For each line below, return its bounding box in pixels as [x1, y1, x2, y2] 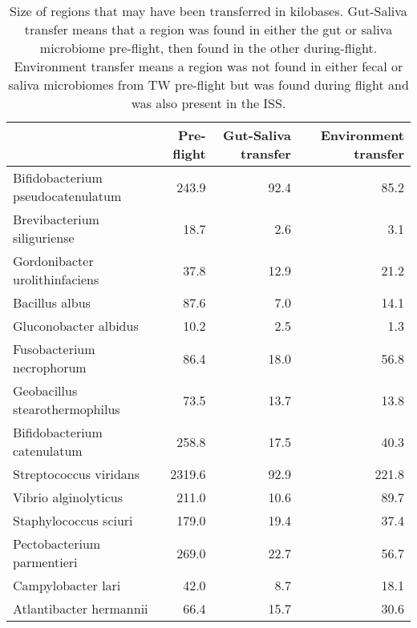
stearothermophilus [13, 400, 120, 418]
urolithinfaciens [13, 270, 99, 288]
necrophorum [13, 358, 87, 376]
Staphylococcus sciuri [13, 511, 133, 529]
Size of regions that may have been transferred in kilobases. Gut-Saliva [10, 2, 407, 20]
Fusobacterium [13, 340, 95, 358]
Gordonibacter [13, 252, 94, 270]
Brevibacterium [13, 210, 99, 228]
